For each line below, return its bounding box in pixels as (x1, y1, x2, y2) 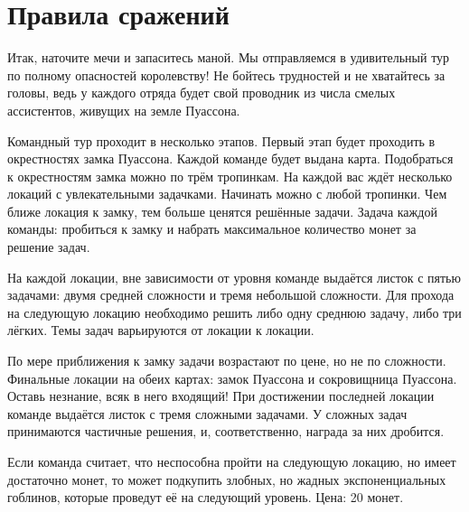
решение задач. (7, 237, 90, 256)
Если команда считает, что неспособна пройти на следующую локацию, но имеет (7, 452, 456, 470)
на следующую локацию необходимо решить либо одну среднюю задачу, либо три (7, 303, 462, 321)
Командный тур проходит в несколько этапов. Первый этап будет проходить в (7, 131, 436, 150)
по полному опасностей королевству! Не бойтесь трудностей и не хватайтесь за (7, 65, 446, 84)
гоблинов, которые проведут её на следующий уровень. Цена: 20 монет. (7, 488, 404, 507)
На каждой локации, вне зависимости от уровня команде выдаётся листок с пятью (7, 267, 461, 286)
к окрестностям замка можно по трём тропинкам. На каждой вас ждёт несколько (7, 166, 453, 185)
